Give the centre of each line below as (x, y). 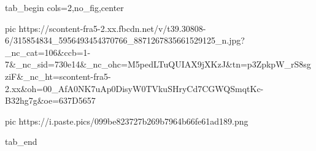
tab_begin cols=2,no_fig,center (64, 7)
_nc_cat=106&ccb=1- (48, 52)
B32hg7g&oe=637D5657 (50, 100)
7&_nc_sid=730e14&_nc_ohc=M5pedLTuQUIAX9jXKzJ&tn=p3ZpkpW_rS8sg (158, 64)
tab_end (21, 141)
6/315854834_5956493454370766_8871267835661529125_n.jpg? (125, 40)
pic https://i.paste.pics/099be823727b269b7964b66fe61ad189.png (127, 121)
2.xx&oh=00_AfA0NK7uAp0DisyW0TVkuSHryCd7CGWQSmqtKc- (134, 88)
